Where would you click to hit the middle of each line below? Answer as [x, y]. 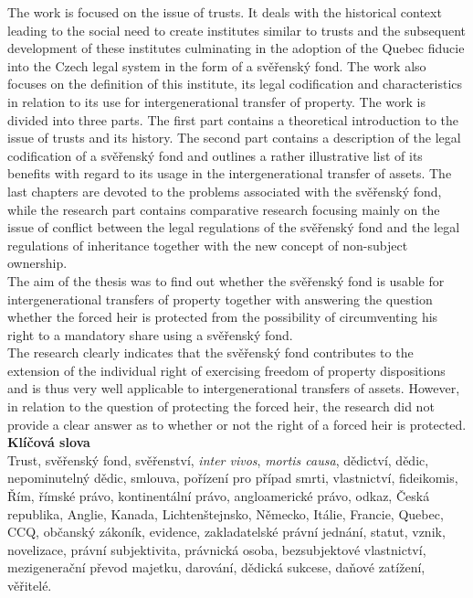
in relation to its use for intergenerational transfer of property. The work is [217, 101]
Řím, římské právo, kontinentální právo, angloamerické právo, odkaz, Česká [219, 496]
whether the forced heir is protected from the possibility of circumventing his [223, 317]
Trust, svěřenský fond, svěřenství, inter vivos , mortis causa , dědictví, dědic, [218, 459]
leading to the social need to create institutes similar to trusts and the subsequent [236, 30]
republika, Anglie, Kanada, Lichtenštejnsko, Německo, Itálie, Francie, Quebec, [226, 513]
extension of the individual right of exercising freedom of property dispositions [226, 370]
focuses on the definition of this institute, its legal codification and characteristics [235, 84]
